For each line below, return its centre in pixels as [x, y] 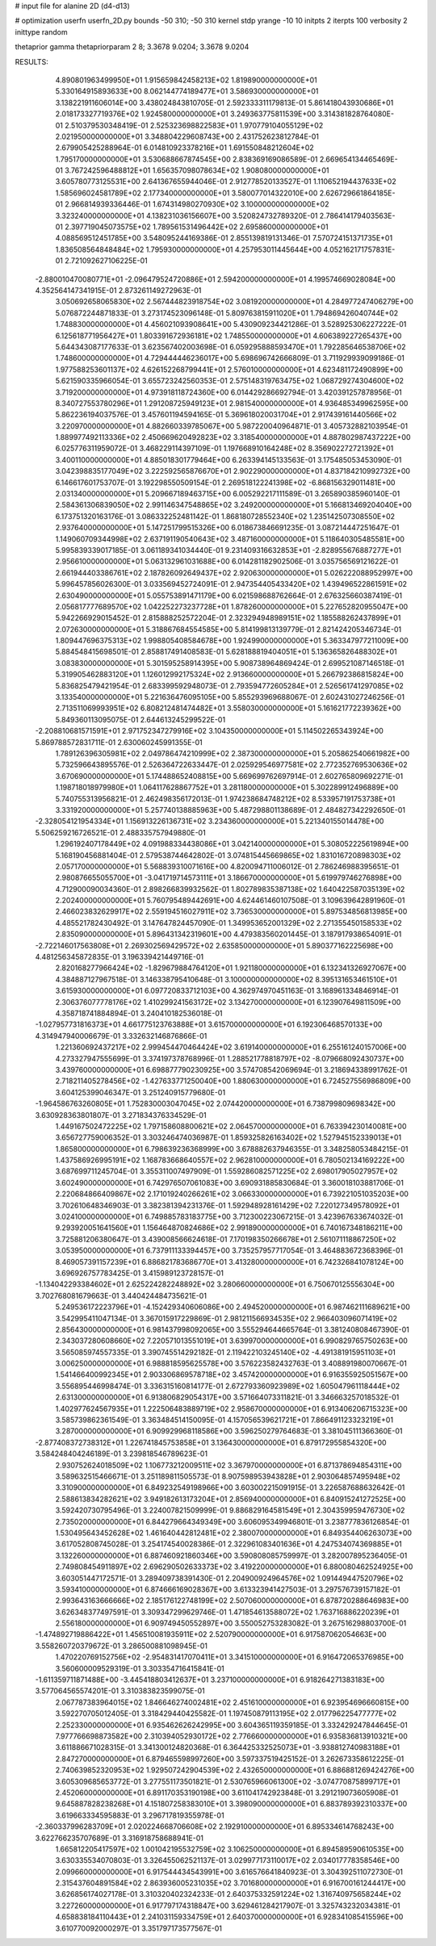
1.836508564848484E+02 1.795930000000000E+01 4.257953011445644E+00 [189, 249]
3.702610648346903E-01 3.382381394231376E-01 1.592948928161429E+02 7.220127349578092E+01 [227, 1205]
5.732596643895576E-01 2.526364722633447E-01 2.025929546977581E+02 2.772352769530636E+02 [231, 765]
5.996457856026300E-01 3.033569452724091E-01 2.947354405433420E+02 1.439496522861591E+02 [231, 584]
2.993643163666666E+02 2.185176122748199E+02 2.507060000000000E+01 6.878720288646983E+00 [232, 1601]
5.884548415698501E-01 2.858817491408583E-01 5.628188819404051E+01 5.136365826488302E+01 [226, 652]
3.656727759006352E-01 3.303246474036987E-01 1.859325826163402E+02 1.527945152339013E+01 [228, 1137]
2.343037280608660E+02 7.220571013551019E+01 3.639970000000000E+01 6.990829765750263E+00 [231, 1341]
